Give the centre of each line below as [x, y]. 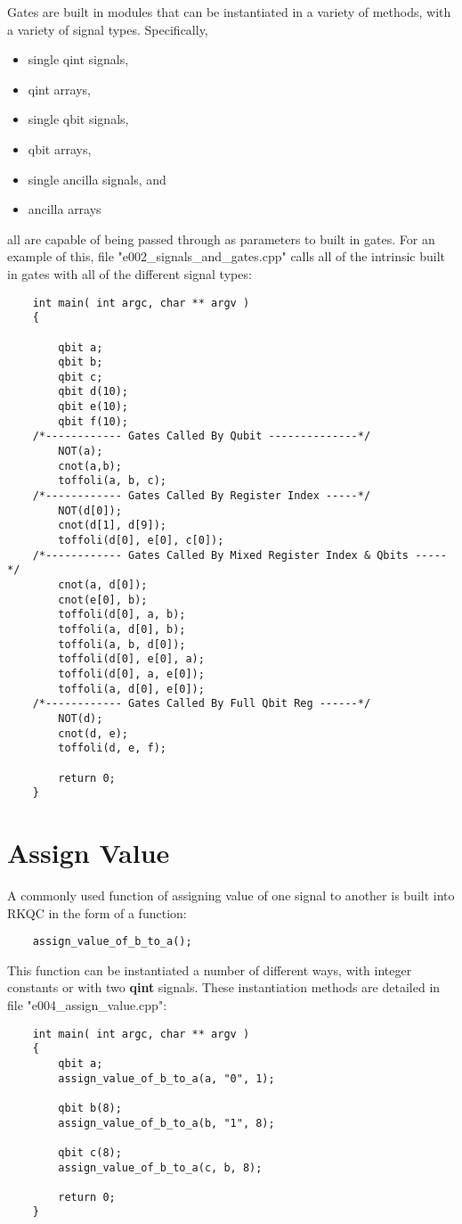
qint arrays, [59, 89]
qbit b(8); [90, 1108]
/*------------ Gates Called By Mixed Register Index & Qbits [221, 555]
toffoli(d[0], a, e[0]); [131, 674]
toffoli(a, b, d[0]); [122, 644]
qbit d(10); [93, 392]
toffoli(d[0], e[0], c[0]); [141, 541]
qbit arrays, [60, 148]
